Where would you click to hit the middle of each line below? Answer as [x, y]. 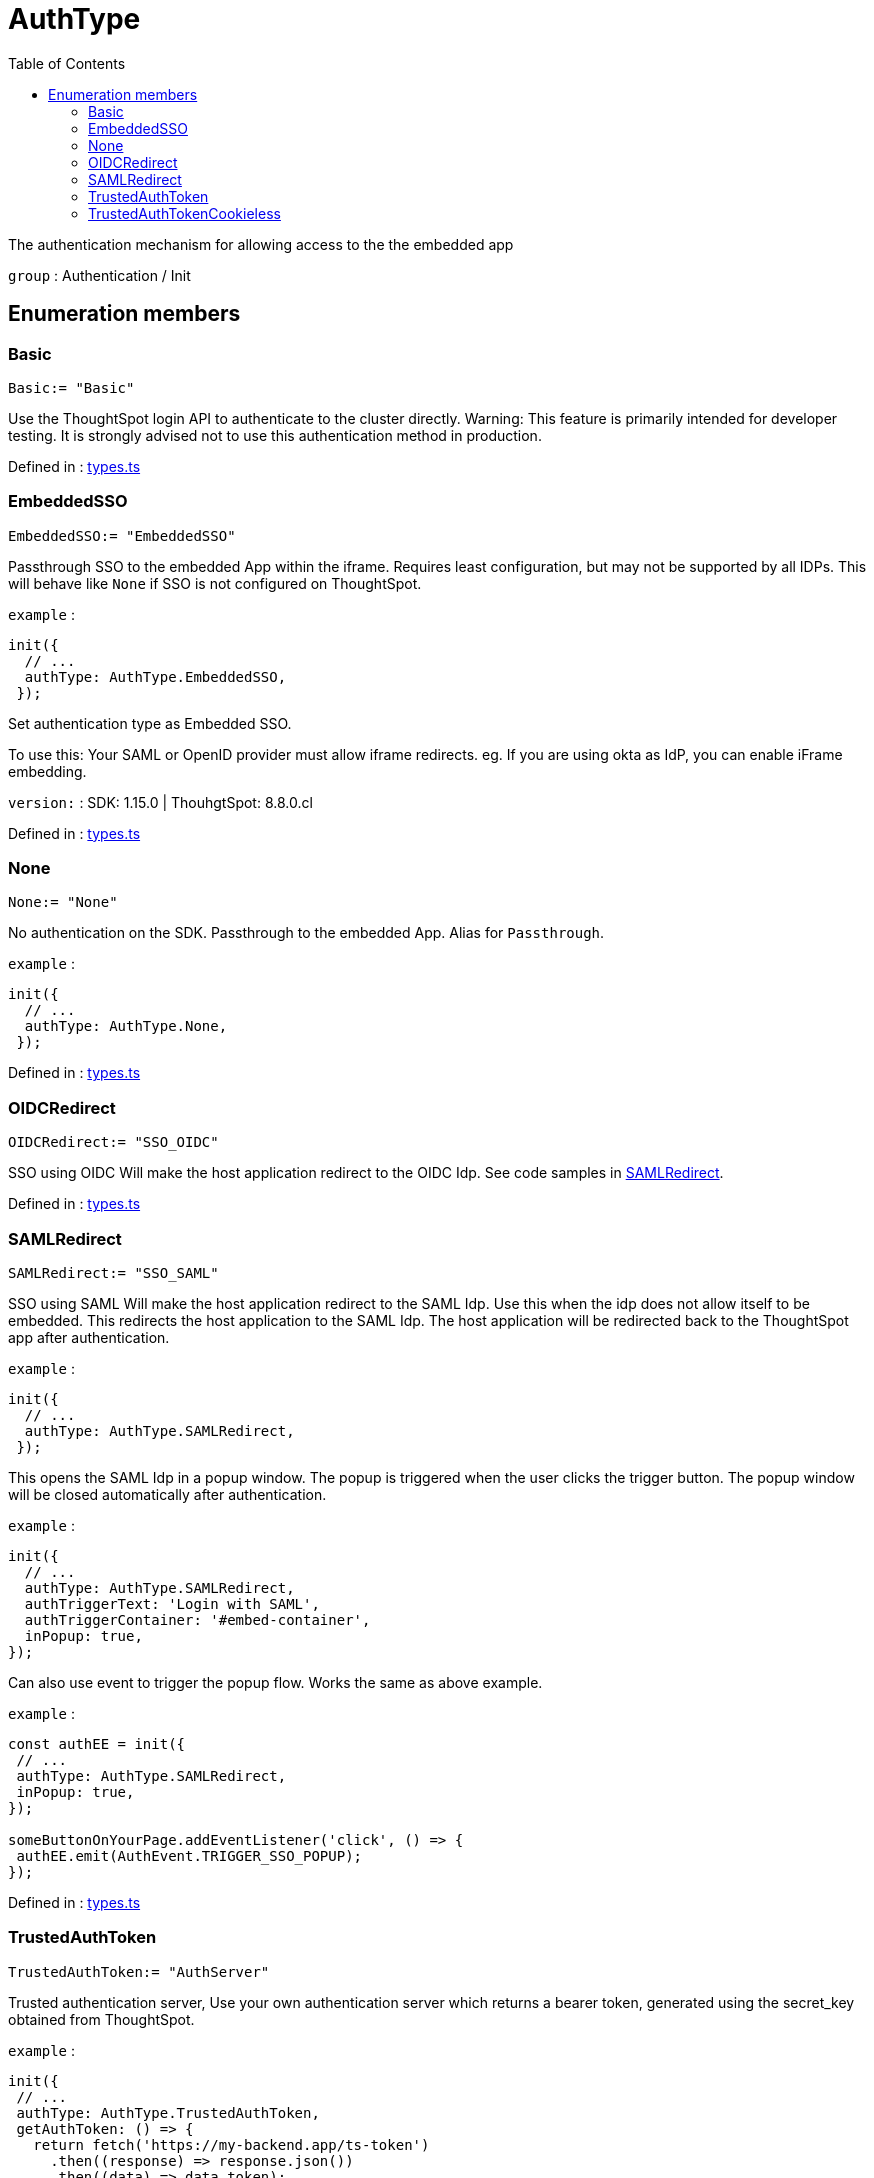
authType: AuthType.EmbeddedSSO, [155, 676]
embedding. [47, 771]
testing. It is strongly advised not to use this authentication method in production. [275, 435]
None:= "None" [63, 902]
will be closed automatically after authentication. [167, 1494]
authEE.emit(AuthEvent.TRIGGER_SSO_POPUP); [189, 1855]
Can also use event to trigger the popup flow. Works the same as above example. [275, 1682]
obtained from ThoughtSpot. [101, 2019]
